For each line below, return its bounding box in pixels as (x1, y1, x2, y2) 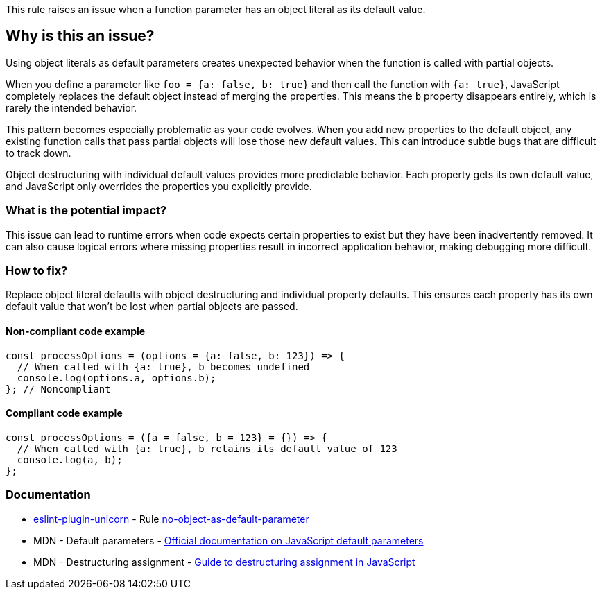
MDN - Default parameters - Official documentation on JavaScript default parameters (33, 534, 424, 546)
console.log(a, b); (17, 454, 123, 465)
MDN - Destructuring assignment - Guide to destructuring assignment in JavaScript (33, 555, 415, 568)
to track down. (6, 146, 71, 159)
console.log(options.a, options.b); (17, 372, 216, 383)
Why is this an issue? (6, 27, 155, 45)
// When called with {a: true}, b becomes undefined (17, 361, 310, 372)
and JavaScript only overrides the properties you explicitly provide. (6, 180, 312, 192)
